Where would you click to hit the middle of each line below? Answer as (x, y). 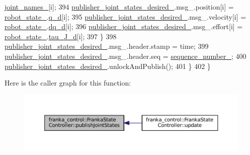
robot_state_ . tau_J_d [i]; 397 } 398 (61, 36)
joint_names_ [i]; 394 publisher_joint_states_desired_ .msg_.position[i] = (119, 7)
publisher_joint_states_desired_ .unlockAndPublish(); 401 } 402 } (108, 66)
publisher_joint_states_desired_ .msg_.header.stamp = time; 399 (107, 46)
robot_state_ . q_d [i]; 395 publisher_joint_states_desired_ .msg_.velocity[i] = (126, 16)
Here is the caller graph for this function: (68, 83)
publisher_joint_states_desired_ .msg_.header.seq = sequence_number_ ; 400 (126, 56)
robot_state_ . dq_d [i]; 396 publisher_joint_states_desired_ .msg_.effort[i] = (124, 26)
